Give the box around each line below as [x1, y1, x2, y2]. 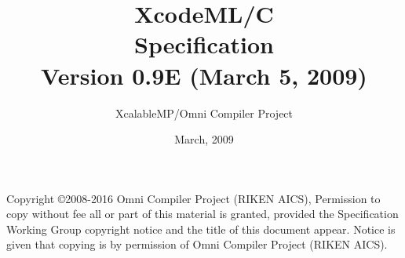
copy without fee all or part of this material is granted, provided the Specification [6, 205, 399, 222]
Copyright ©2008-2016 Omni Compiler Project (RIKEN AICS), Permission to [6, 190, 381, 206]
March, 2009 [174, 131, 234, 147]
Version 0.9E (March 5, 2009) [41, 59, 367, 91]
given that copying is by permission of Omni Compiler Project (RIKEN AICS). [6, 236, 388, 253]
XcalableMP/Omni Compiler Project [115, 104, 294, 121]
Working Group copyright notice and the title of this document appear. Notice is [6, 220, 396, 237]
